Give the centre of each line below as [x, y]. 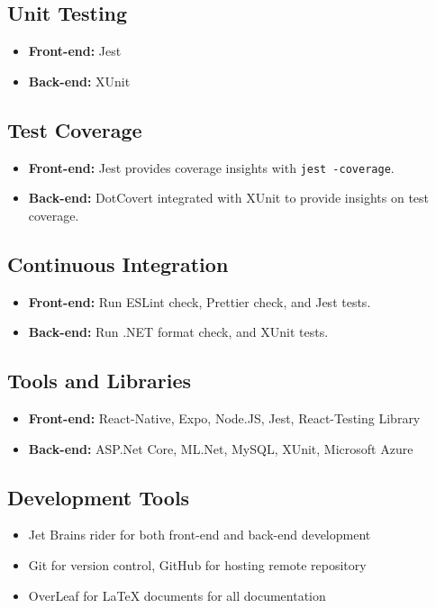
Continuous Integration [118, 263]
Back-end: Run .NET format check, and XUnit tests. [178, 332]
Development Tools [99, 497]
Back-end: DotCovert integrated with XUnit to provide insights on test [229, 198]
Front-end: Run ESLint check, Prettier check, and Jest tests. [200, 301]
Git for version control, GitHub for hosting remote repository [197, 565]
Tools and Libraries [100, 381]
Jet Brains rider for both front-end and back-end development [200, 535]
